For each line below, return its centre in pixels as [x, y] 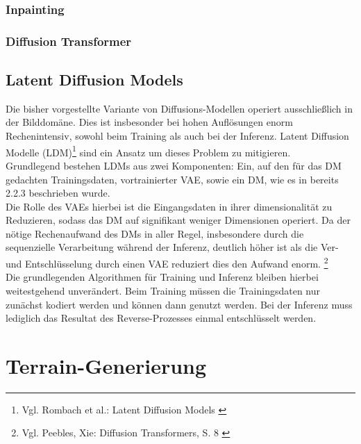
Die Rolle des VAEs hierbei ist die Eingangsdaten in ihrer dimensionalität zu [169, 206]
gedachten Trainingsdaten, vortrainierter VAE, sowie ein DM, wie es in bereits [172, 179]
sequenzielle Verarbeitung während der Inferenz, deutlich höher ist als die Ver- [172, 247]
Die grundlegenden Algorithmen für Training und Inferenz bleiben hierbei [162, 277]
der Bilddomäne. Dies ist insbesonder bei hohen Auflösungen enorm [149, 122]
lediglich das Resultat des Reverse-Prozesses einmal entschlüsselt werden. [161, 318]
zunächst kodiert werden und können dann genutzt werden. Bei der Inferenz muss [179, 304]
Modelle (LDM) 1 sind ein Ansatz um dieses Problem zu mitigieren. [148, 151]
